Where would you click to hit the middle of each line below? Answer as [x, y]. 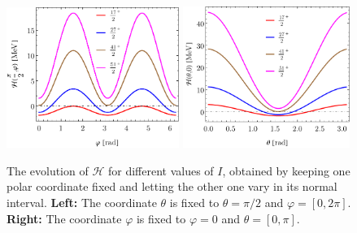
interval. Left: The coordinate [82, 203]
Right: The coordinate [64, 218]
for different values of [161, 170]
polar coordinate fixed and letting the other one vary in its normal [172, 186]
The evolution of [48, 170]
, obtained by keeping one [286, 170]
